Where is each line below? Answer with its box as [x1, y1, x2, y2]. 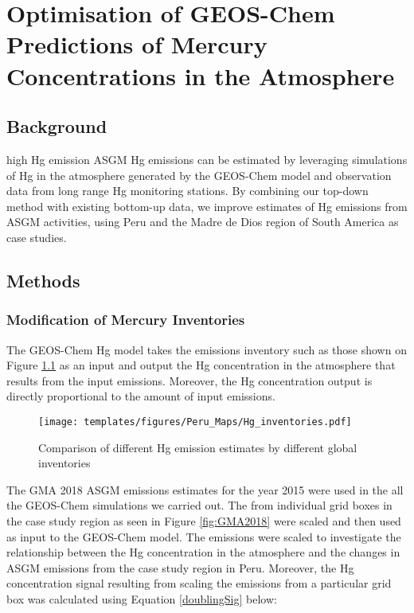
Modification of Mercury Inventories [6, 310, 245, 330]
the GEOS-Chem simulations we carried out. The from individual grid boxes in [6, 497, 393, 513]
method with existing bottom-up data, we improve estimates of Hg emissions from [6, 197, 408, 214]
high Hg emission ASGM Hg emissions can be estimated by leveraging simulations [6, 150, 408, 167]
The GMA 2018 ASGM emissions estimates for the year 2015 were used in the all [6, 481, 404, 498]
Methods [6, 267, 80, 292]
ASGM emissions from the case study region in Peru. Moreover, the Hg [6, 559, 354, 576]
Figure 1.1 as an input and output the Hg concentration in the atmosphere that [6, 357, 396, 373]
